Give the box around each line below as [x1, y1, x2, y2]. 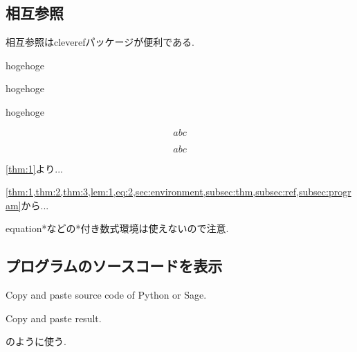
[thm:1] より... [6, 161, 63, 175]
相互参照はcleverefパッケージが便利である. [6, 35, 194, 49]
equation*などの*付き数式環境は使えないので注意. [6, 221, 229, 236]
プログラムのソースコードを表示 [6, 255, 223, 276]
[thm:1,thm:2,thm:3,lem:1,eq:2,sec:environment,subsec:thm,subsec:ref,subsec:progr [6, 184, 351, 199]
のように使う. [6, 334, 66, 349]
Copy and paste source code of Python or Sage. [6, 288, 207, 302]
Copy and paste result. [6, 310, 102, 325]
